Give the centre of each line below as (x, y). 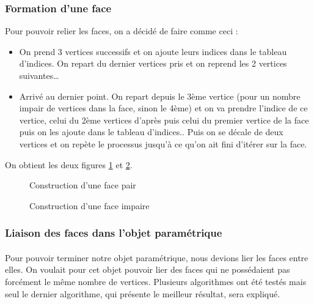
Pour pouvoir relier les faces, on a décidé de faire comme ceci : (122, 31)
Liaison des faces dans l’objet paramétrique (114, 233)
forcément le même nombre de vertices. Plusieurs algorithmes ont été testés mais (156, 281)
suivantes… (39, 75)
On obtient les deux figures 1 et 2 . (69, 164)
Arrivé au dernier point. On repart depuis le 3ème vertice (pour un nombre (160, 96)
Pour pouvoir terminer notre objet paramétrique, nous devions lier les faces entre (157, 257)
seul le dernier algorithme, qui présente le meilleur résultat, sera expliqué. (143, 293)
